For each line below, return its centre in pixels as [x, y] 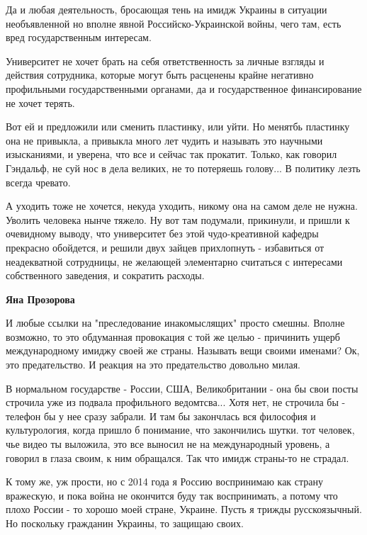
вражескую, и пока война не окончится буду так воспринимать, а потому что [172, 495]
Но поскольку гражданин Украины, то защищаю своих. [125, 523]
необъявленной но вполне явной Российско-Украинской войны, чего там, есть [174, 23]
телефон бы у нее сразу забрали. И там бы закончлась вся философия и [161, 416]
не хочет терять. [40, 102]
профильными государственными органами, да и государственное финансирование [184, 88]
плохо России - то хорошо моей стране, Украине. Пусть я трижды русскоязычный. [184, 509]
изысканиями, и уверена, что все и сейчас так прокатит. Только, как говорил [171, 154]
